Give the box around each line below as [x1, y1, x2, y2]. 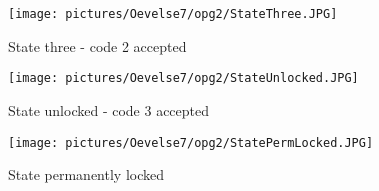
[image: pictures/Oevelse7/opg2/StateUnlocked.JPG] [8, 71, 359, 86]
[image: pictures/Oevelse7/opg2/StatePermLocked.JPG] [8, 135, 374, 150]
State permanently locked [8, 164, 164, 185]
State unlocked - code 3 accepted [8, 99, 210, 120]
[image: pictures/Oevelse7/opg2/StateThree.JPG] [8, 7, 338, 21]
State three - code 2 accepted [8, 35, 187, 56]
